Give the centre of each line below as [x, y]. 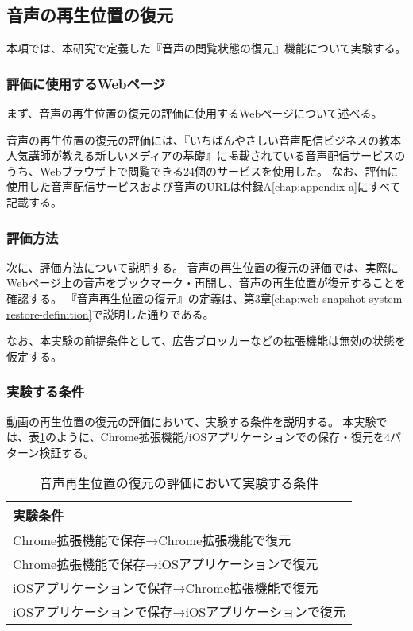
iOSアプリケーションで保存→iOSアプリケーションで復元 [179, 612]
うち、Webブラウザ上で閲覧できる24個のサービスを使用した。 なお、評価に [203, 170]
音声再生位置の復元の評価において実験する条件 [179, 483]
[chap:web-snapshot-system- [339, 298]
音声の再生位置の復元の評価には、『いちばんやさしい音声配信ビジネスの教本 [204, 139]
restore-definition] [49, 314]
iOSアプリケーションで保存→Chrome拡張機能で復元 [166, 588]
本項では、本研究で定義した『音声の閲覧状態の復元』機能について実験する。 [206, 48]
